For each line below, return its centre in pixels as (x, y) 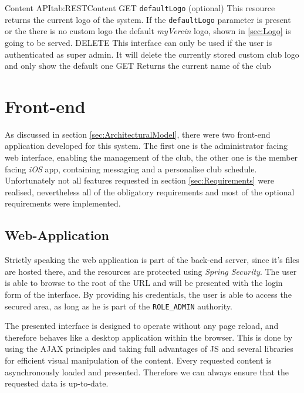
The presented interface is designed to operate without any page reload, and (142, 326)
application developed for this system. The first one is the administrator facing (146, 146)
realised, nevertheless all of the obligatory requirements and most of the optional (150, 191)
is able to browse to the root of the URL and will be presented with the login (144, 283)
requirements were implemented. (63, 203)
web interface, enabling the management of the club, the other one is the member (151, 157)
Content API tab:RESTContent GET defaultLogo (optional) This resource (140, 8)
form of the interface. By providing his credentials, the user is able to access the (148, 294)
